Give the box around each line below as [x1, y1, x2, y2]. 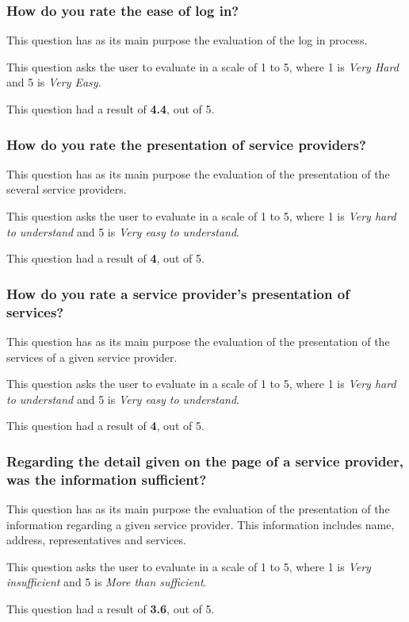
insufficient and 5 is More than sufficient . [6, 574, 207, 590]
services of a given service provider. [6, 348, 178, 365]
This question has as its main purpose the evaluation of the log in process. [6, 32, 368, 48]
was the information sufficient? [6, 469, 207, 489]
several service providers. [6, 181, 127, 198]
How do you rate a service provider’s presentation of [6, 283, 350, 303]
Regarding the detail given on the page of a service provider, [6, 451, 404, 470]
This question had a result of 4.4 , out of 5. [6, 101, 215, 117]
